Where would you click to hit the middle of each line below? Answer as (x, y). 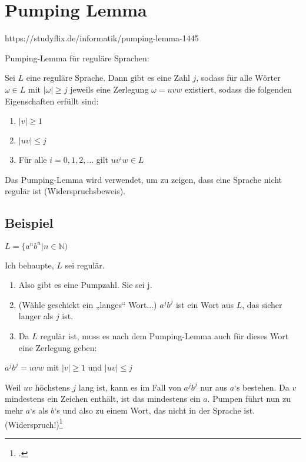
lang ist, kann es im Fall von (130, 387)
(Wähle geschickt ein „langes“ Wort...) (88, 304)
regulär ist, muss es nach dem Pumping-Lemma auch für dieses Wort (164, 335)
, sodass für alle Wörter (238, 78)
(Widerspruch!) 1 (34, 423)
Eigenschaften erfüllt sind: (52, 101)
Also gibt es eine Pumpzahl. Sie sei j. (85, 285)
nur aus (214, 387)
